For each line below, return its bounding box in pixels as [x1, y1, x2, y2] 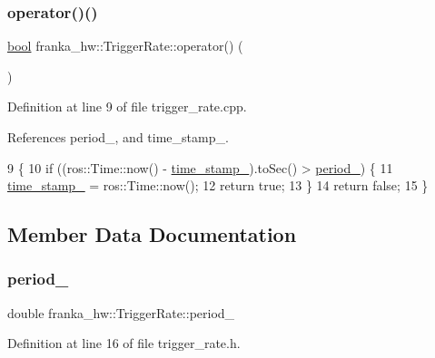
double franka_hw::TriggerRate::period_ [7, 303, 235, 322]
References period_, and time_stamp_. [7, 128, 229, 146]
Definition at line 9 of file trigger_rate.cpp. [7, 97, 247, 116]
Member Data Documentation [7, 220, 297, 248]
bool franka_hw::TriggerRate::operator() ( [7, 36, 243, 55]
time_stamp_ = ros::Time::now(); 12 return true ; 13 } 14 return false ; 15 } [7, 176, 429, 195]
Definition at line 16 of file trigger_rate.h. [7, 334, 241, 353]
